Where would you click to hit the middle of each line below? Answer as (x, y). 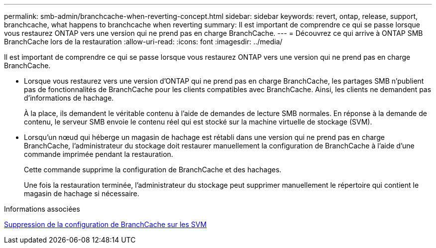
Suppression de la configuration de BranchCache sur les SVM (106, 224)
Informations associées (42, 209)
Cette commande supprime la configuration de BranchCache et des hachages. (153, 170)
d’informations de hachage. (69, 98)
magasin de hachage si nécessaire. (82, 193)
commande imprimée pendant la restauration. (99, 154)
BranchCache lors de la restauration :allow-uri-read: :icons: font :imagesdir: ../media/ (143, 42)
